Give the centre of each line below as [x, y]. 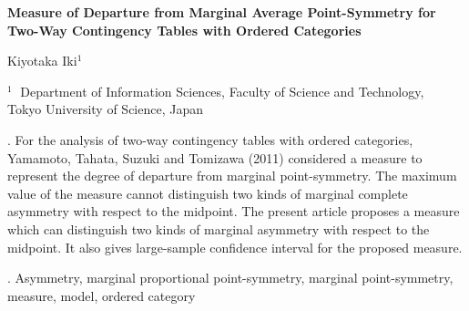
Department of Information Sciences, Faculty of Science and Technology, [222, 91]
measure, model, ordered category [102, 295]
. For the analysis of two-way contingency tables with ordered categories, [210, 139]
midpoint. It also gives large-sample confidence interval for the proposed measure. [235, 247]
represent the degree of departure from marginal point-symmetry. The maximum [232, 176]
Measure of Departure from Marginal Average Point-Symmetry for [222, 12]
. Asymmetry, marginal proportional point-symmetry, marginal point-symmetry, [230, 278]
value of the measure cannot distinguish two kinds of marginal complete [208, 193]
